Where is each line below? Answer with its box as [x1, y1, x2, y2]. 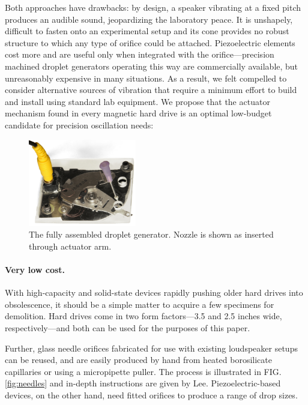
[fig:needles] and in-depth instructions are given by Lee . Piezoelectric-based [5, 377, 281, 389]
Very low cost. [5, 263, 65, 276]
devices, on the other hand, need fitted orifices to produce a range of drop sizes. [5, 389, 298, 401]
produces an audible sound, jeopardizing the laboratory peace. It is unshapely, [5, 13, 293, 25]
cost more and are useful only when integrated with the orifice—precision [5, 48, 274, 61]
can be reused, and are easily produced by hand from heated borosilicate [5, 353, 272, 366]
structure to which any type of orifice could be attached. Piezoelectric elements [5, 36, 295, 49]
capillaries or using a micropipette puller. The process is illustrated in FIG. [5, 365, 282, 377]
